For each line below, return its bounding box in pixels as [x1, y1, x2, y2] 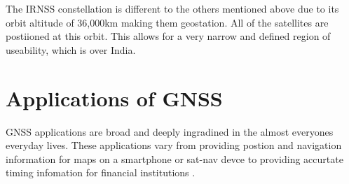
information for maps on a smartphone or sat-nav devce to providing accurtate [6, 151, 343, 166]
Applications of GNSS [6, 83, 223, 112]
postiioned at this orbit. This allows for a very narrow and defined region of [6, 29, 331, 43]
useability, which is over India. [6, 42, 136, 57]
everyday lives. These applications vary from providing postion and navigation [6, 138, 342, 153]
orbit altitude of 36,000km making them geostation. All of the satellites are [6, 15, 329, 29]
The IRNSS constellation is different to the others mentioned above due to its [6, 1, 339, 15]
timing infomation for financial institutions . [6, 165, 196, 180]
